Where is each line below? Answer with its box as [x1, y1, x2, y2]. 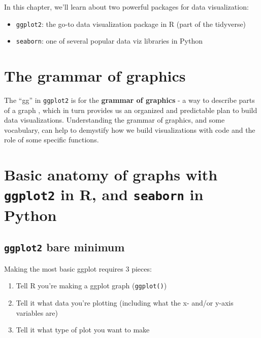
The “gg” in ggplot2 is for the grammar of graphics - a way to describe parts [4, 95, 255, 105]
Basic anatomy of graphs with [4, 164, 218, 185]
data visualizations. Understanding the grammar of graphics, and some [4, 115, 225, 125]
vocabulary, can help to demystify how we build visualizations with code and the [4, 124, 255, 135]
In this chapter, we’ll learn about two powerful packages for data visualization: [4, 2, 249, 12]
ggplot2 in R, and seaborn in [4, 184, 204, 205]
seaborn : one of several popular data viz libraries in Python [16, 35, 203, 46]
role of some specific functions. [4, 134, 99, 145]
